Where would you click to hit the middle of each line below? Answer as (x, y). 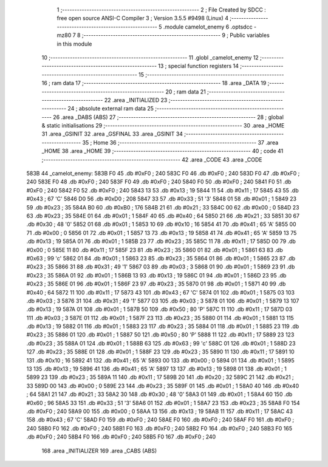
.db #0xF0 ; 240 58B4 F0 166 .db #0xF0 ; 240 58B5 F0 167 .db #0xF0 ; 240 (121, 437)
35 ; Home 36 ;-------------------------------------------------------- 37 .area (180, 142)
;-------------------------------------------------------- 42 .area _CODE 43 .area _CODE (152, 159)
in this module (74, 44)
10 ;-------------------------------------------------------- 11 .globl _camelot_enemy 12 (150, 57)
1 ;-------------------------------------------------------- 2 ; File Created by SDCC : (162, 10)
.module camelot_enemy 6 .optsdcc (208, 27)
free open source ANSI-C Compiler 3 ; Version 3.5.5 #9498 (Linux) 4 (143, 18)
